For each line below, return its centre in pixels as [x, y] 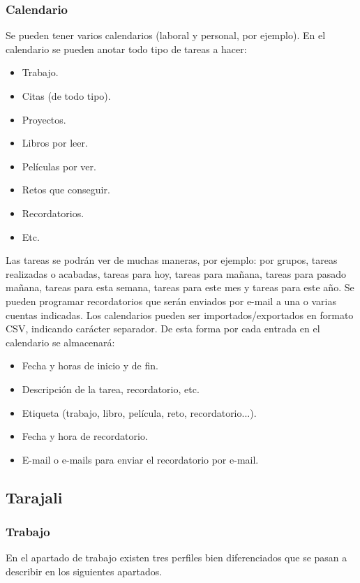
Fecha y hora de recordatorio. [85, 436]
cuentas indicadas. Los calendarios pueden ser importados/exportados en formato [180, 315]
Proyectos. [44, 119]
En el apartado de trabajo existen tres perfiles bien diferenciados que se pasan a [177, 558]
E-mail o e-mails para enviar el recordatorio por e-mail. [140, 459]
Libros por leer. [55, 143]
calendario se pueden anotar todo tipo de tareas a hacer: [126, 49]
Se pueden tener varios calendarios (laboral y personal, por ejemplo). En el [166, 35]
